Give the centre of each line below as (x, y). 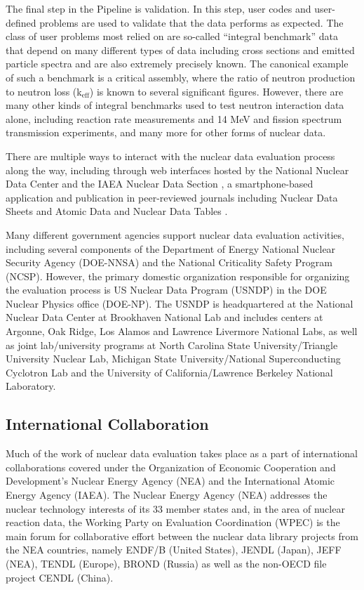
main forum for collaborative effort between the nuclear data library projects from (182, 536)
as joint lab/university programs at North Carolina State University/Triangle (172, 345)
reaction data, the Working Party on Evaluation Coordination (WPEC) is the (173, 522)
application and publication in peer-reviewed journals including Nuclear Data (172, 197)
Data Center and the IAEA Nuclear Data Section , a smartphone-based (160, 184)
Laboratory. (31, 386)
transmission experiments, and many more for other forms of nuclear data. (166, 132)
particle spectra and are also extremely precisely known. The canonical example (177, 64)
